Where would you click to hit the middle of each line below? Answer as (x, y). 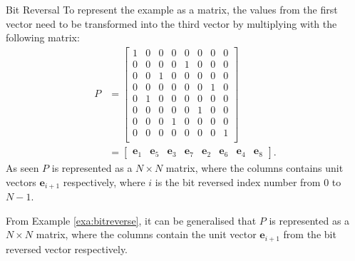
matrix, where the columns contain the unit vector (146, 234)
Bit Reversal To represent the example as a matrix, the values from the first (172, 9)
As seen (22, 168)
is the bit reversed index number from (238, 181)
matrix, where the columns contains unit (254, 168)
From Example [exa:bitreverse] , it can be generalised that (131, 220)
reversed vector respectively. (67, 249)
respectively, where (104, 181)
